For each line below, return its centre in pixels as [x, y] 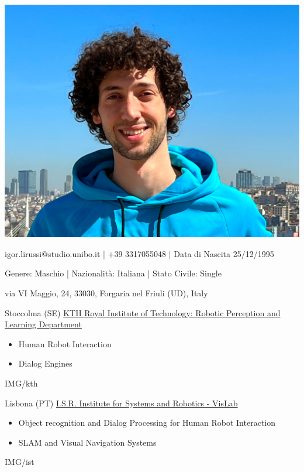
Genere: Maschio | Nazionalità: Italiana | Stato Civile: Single [113, 273]
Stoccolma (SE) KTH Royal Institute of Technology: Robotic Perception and [143, 312]
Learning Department [43, 324]
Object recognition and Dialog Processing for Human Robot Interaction [147, 423]
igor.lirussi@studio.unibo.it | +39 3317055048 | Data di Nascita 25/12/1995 [139, 253]
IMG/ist [20, 462]
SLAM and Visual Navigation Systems [87, 442]
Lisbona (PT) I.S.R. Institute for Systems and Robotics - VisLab [121, 403]
